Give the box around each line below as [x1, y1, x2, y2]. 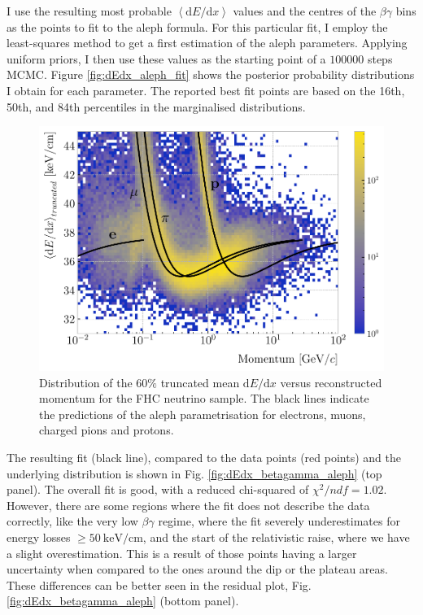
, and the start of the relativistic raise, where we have [142, 528, 410, 545]
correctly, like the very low [7, 512, 138, 530]
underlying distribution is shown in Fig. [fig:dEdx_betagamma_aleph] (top [7, 465, 382, 482]
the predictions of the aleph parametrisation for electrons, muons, [39, 405, 366, 422]
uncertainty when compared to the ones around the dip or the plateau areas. [7, 560, 388, 578]
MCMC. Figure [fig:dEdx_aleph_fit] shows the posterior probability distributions [7, 66, 415, 83]
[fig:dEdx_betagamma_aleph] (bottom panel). [7, 592, 239, 609]
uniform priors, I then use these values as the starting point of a [7, 50, 326, 67]
